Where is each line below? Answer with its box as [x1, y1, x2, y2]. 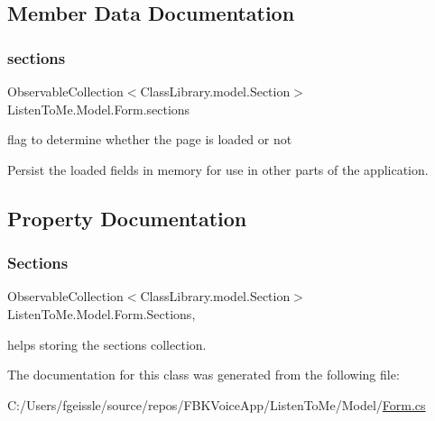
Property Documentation [7, 204, 247, 232]
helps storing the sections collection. [7, 334, 207, 353]
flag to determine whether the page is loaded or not [7, 130, 292, 149]
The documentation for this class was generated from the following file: [7, 365, 400, 384]
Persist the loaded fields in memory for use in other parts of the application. [7, 160, 429, 178]
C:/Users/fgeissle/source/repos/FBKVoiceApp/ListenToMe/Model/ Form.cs [7, 395, 426, 414]
